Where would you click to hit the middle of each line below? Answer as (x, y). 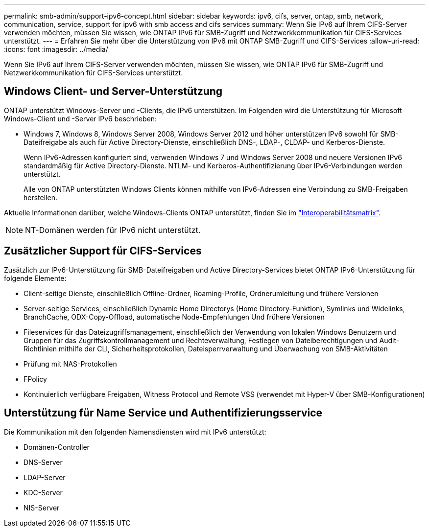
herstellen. (40, 197)
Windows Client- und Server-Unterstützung (113, 92)
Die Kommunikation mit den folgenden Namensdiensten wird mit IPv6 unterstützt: (135, 432)
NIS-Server (42, 508)
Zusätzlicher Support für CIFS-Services (103, 251)
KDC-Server (43, 492)
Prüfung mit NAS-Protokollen (70, 364)
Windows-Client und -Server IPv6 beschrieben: (81, 118)
